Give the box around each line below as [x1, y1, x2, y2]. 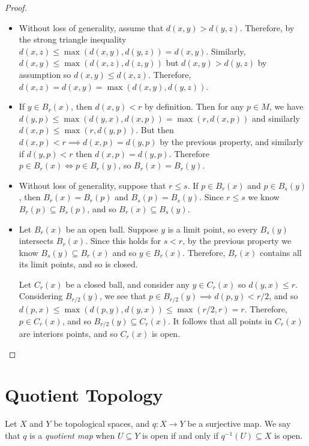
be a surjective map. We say [187, 417, 291, 430]
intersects [19, 234, 54, 247]
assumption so [19, 68, 71, 80]
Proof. [5, 1, 27, 13]
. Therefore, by [239, 21, 295, 34]
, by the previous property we [182, 234, 292, 247]
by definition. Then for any [145, 100, 244, 113]
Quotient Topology [5, 382, 163, 407]
